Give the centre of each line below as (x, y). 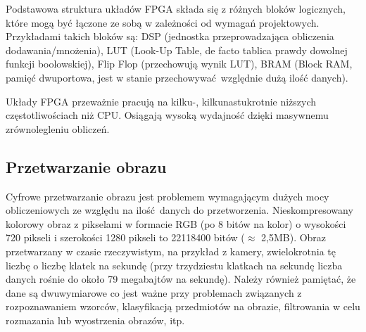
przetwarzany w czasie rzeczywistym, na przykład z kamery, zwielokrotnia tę (171, 251)
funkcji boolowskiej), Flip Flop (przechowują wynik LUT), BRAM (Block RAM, (179, 64)
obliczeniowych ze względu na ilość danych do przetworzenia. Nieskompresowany (179, 210)
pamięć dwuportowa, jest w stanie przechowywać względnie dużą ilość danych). (177, 77)
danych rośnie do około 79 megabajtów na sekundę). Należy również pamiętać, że (181, 279)
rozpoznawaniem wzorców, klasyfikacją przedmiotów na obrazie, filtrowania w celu (183, 306)
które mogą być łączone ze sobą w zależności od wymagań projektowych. (163, 22)
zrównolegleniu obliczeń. (58, 128)
